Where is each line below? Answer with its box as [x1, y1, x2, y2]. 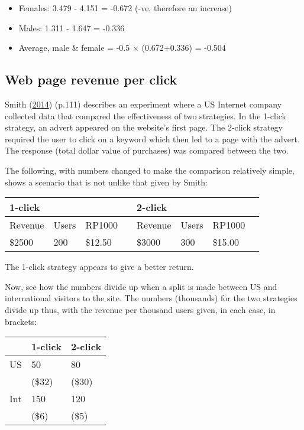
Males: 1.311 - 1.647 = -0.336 [18, 21, 125, 34]
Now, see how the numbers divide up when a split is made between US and [5, 280, 277, 292]
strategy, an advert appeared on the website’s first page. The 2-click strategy [5, 121, 283, 133]
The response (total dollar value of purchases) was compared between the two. [5, 144, 289, 157]
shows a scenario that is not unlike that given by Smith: [5, 175, 208, 188]
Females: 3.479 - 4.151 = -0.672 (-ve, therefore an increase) [18, 2, 232, 14]
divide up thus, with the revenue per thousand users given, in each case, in [5, 303, 276, 315]
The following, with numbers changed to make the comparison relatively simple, [5, 164, 295, 176]
